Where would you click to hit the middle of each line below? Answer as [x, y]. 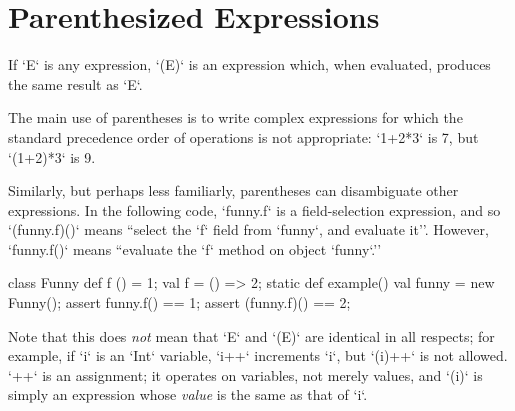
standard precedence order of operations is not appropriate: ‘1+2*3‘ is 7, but [243, 136]
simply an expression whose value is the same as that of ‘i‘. [188, 394]
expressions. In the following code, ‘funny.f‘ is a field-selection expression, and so [254, 209]
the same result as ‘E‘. [75, 83]
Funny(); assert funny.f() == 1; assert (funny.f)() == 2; [179, 302]
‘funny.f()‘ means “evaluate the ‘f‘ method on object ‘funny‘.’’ [195, 248]
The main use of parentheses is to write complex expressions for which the [235, 117]
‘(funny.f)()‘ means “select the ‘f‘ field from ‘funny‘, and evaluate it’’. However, [248, 229]
